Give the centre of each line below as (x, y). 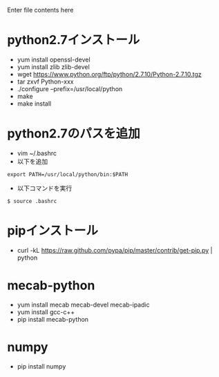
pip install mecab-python (53, 319)
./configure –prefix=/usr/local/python (70, 88)
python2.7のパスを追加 (74, 134)
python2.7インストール (74, 40)
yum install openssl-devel (54, 59)
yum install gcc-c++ (46, 312)
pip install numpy (41, 366)
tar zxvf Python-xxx (45, 81)
